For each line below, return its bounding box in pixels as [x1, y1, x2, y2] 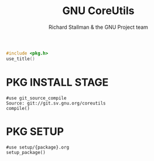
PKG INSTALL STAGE [6, 75, 109, 89]
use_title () [6, 56, 35, 62]
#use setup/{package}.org [6, 144, 69, 150]
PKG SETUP [6, 125, 64, 138]
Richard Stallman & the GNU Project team [49, 24, 148, 31]
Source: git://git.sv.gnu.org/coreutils [6, 100, 107, 106]
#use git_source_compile [6, 95, 67, 101]
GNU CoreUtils [62, 4, 135, 18]
